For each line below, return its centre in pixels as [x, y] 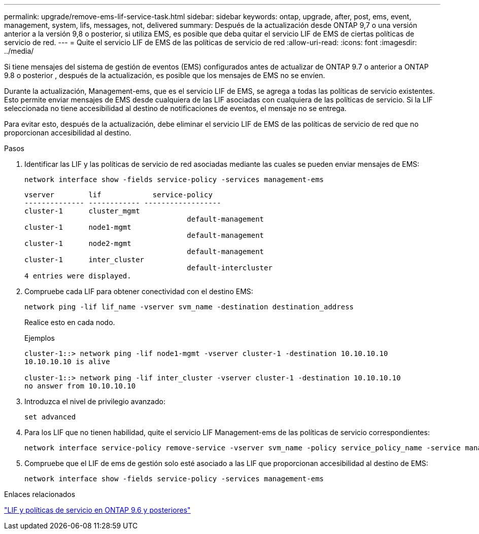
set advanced [50, 417]
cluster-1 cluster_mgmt [82, 211]
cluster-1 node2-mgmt [78, 243]
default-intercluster [230, 268]
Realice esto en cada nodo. [70, 322]
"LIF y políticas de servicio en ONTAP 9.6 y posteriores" [97, 510]
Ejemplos [40, 338]
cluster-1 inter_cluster [84, 260]
